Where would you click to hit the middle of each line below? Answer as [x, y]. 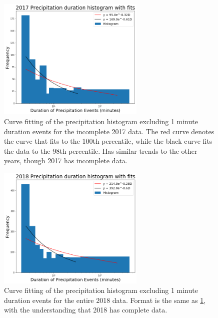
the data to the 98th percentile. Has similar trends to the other [101, 150]
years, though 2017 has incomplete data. [66, 161]
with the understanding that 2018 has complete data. [86, 310]
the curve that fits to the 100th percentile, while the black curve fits [108, 141]
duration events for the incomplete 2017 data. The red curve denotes [109, 131]
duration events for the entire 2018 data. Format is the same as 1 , [105, 300]
